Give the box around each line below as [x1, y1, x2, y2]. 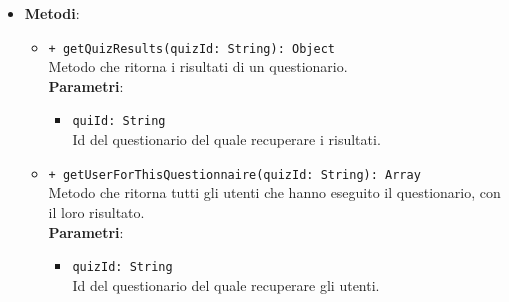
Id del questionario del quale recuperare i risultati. [72, 129, 381, 150]
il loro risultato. [48, 201, 145, 222]
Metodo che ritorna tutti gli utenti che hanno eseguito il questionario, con [48, 182, 501, 203]
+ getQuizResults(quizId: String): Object [48, 41, 335, 56]
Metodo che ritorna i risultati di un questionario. [48, 56, 348, 77]
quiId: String [72, 114, 166, 129]
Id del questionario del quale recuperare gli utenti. [72, 274, 380, 295]
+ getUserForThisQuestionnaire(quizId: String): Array [48, 167, 421, 182]
